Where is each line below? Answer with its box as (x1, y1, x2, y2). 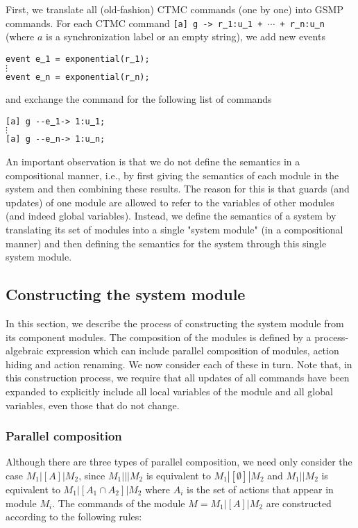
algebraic (6, 343, 44, 358)
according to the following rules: (6, 509, 142, 524)
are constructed (266, 495, 332, 510)
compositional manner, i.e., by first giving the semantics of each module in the (6, 167, 339, 182)
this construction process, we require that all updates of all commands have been (6, 370, 350, 385)
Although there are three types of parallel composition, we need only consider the (6, 454, 352, 469)
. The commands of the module (52, 495, 185, 510)
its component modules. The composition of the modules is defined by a (6, 329, 312, 344)
